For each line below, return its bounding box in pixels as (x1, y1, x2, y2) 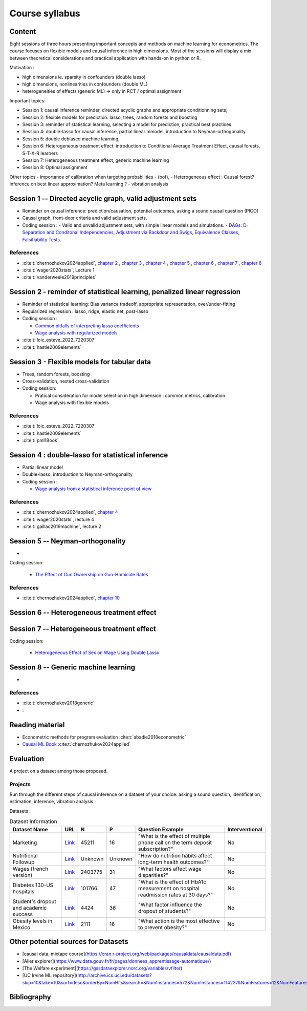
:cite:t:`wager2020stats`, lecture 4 (22, 516, 95, 522)
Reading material (9, 720, 65, 729)
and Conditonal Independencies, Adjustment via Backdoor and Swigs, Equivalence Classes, (46, 229, 240, 236)
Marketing (12, 839, 37, 846)
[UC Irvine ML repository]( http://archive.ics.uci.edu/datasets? (22, 972, 152, 978)
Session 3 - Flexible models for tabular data (9, 357, 151, 366)
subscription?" (138, 845, 173, 852)
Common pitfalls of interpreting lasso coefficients (35, 323, 139, 329)
